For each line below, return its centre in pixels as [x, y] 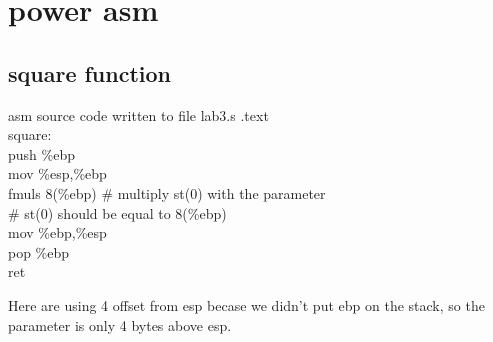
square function [90, 72]
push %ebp [41, 153]
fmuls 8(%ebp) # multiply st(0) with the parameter [167, 192]
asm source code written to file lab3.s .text [138, 114]
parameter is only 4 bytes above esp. [120, 324]
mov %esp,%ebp [57, 173]
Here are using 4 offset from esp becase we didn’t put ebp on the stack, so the [246, 304]
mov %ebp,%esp [57, 232]
